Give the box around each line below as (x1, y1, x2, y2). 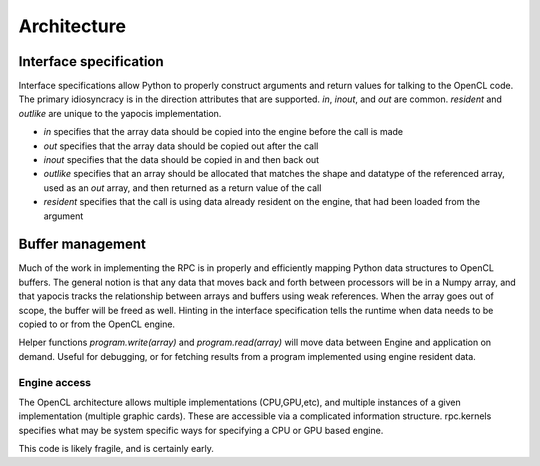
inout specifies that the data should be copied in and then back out (43, 154, 320, 166)
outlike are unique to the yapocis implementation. (18, 107, 222, 119)
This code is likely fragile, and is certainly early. (18, 443, 215, 455)
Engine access (18, 375, 92, 389)
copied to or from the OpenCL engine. (18, 318, 175, 330)
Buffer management (18, 236, 147, 253)
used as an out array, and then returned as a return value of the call (43, 181, 322, 194)
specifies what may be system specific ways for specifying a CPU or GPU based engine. (18, 424, 384, 436)
